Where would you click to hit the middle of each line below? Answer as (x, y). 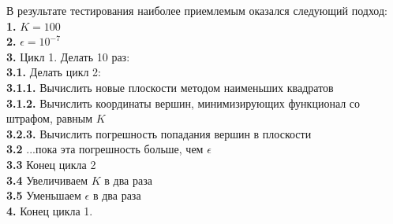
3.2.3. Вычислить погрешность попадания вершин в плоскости (159, 133)
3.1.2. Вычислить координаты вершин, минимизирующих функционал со (183, 103)
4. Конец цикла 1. (50, 210)
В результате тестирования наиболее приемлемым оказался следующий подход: (197, 10)
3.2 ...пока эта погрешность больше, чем (105, 149)
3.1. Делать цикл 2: (54, 72)
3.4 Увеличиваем (47, 180)
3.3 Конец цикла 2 (51, 164)
